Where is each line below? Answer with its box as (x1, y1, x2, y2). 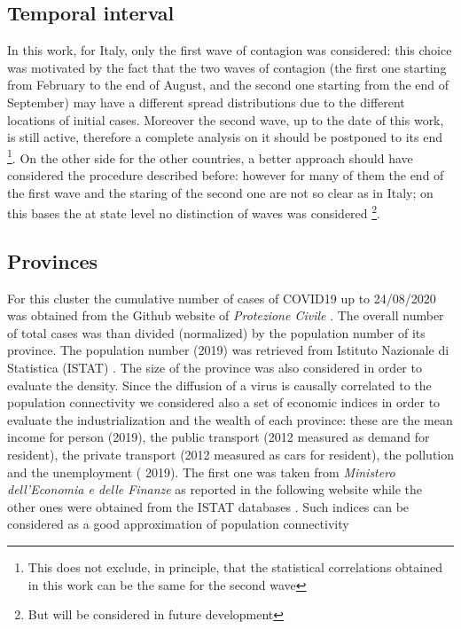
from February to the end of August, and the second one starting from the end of (7, 75, 449, 94)
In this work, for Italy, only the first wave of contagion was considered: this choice (7, 41, 452, 59)
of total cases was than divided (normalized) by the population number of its (7, 323, 426, 342)
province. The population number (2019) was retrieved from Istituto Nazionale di (7, 341, 449, 359)
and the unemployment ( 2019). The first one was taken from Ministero (7, 462, 395, 481)
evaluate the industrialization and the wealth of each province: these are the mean (7, 410, 453, 429)
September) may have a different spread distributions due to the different (7, 92, 405, 111)
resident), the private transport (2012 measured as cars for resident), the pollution (7, 445, 455, 463)
